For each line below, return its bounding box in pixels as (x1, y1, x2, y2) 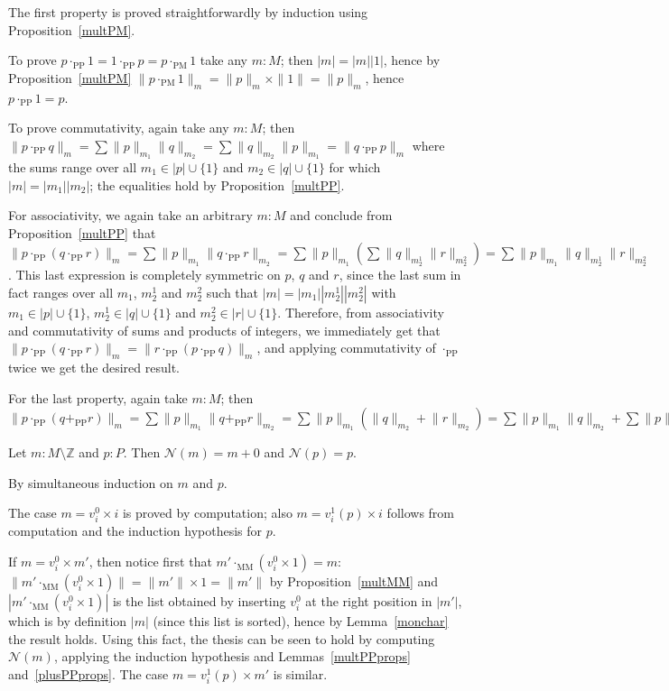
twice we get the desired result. (8, 357, 180, 376)
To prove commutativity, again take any (8, 118, 229, 137)
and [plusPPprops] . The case (8, 664, 169, 683)
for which (329, 157, 381, 176)
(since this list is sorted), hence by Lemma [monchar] (153, 612, 449, 631)
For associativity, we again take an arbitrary (8, 206, 253, 225)
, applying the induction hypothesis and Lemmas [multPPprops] (53, 647, 411, 666)
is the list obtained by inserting (112, 592, 286, 611)
